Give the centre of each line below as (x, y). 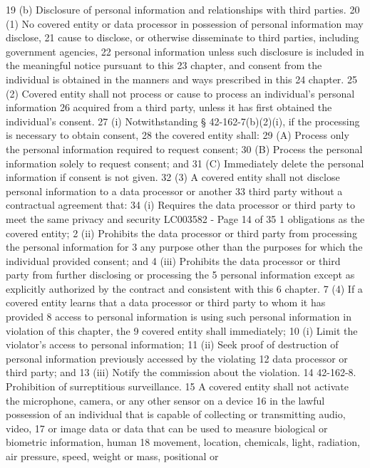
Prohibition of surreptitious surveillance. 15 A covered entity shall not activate (177, 386)
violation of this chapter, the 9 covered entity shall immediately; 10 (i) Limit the (182, 330)
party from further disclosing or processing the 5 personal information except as (180, 275)
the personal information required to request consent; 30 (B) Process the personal (184, 149)
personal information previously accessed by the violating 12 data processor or (177, 358)
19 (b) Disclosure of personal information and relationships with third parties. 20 (183, 9)
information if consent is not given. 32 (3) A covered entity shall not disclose (173, 177)
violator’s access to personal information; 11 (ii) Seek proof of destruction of (172, 344)
